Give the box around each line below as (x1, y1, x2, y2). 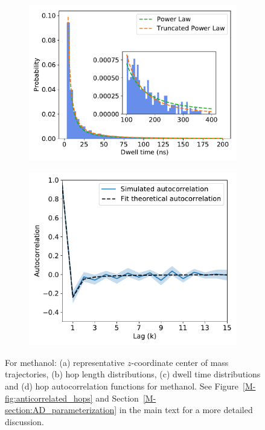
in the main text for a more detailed (119, 403, 253, 416)
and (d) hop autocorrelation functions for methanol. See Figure (5, 380, 239, 393)
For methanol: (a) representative (5, 356, 125, 368)
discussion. (5, 415, 44, 428)
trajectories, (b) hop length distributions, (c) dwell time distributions (5, 368, 261, 380)
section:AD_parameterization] (5, 403, 117, 416)
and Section (95, 391, 139, 404)
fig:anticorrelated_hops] (5, 391, 93, 404)
